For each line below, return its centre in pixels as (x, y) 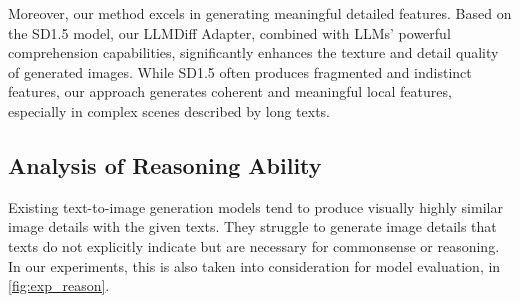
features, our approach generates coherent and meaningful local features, (230, 91)
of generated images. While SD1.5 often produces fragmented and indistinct (240, 71)
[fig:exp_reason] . (59, 285)
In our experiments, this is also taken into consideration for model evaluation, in (254, 265)
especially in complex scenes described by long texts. (169, 110)
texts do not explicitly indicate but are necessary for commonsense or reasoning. (254, 245)
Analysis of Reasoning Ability (165, 164)
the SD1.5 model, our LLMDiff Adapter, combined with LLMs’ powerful (229, 32)
